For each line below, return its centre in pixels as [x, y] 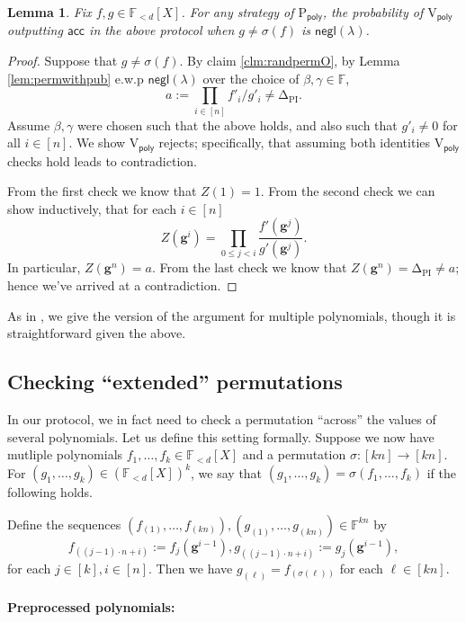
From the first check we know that [102, 191]
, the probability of [373, 12]
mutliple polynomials [65, 454]
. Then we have [190, 568]
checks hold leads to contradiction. [102, 160]
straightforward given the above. [97, 333]
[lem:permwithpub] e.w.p [76, 78]
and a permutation [294, 454]
